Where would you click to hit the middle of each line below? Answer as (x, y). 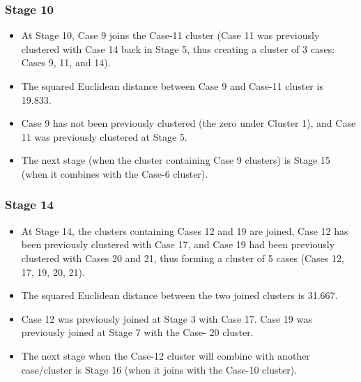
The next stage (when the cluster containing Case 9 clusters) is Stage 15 (176, 160)
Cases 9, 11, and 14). (66, 62)
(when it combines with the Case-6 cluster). (115, 173)
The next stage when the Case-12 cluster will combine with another (166, 355)
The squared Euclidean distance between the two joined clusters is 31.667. (179, 295)
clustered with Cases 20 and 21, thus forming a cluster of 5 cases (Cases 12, (183, 258)
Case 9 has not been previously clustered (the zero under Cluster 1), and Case (189, 123)
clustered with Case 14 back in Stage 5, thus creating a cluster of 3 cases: (178, 48)
